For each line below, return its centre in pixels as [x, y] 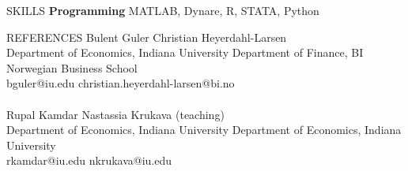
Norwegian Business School [72, 67]
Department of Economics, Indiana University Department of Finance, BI [185, 52]
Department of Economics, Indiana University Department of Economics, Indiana [204, 130]
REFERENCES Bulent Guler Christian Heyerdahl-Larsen [147, 37]
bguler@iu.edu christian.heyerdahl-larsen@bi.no [121, 83]
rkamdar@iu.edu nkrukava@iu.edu [89, 160]
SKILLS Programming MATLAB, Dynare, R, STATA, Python [163, 10]
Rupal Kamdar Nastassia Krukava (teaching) [115, 114]
